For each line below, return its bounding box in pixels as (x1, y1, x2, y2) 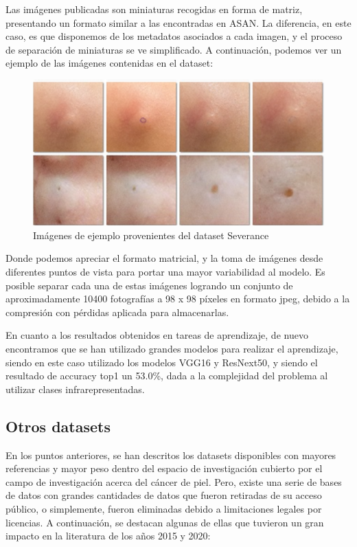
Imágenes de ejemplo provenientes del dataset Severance (33, 227, 269, 242)
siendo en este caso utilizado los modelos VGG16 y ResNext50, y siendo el (5, 355, 318, 369)
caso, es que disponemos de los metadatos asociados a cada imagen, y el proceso (5, 29, 343, 43)
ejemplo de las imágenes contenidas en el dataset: (5, 56, 214, 70)
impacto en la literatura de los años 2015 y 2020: (5, 528, 211, 543)
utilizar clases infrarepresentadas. (5, 381, 145, 396)
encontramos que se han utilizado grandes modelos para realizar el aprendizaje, (5, 342, 338, 356)
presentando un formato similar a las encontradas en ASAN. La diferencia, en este (5, 15, 352, 30)
